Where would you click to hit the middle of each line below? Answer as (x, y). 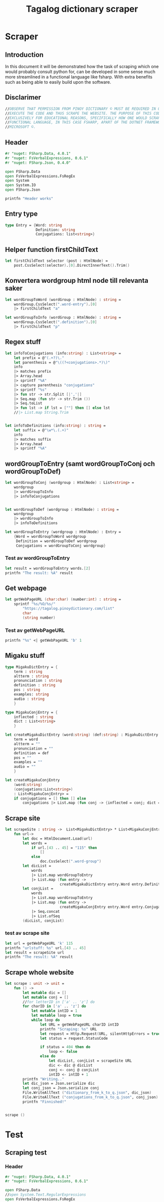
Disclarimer (23, 97)
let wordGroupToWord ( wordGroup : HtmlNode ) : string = (63, 300)
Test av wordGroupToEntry (37, 558)
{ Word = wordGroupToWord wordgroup (50, 536)
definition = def (31, 753)
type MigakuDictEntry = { (31, 667)
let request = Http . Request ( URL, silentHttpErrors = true (100, 1034)
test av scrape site (27, 933)
